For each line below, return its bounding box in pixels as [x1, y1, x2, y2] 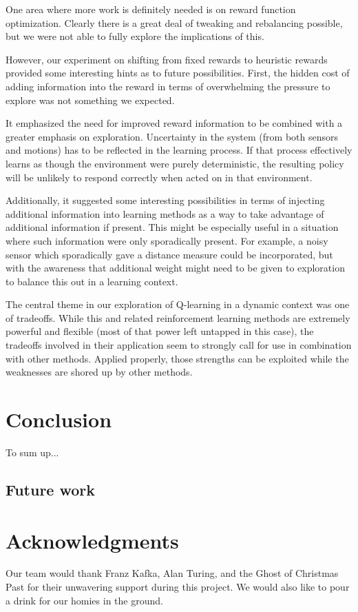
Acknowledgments [6, 526, 179, 554]
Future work [6, 478, 96, 500]
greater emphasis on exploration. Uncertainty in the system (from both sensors [6, 129, 338, 143]
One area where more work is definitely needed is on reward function [6, 2, 296, 16]
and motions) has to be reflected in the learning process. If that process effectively [6, 143, 352, 157]
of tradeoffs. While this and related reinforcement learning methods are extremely [6, 310, 350, 325]
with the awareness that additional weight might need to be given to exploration [6, 261, 345, 275]
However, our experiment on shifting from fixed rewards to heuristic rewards [6, 52, 328, 66]
